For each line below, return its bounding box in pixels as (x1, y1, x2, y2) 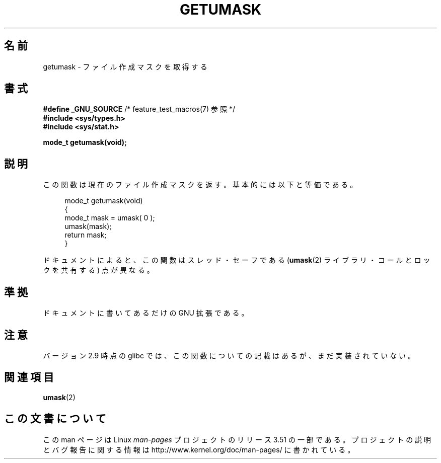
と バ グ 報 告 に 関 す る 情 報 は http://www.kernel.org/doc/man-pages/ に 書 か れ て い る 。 (43, 445, 355, 454)
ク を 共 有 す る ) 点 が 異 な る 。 (43, 266, 154, 275)
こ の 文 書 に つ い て (4, 412, 106, 425)
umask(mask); (64, 222, 112, 231)
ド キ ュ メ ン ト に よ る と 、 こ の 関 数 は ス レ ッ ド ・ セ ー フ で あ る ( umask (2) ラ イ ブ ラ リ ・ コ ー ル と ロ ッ (43, 256, 430, 265)
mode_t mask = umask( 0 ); (64, 213, 155, 222)
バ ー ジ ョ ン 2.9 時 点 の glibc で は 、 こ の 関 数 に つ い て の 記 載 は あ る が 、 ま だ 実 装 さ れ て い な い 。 (43, 351, 415, 360)
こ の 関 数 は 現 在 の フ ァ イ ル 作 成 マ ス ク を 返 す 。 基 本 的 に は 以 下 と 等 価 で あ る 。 (43, 180, 357, 189)
